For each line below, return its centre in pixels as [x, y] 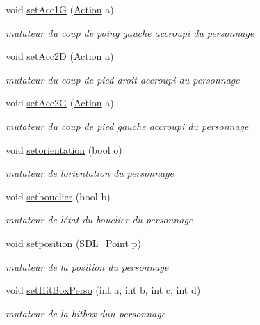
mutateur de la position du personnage [87, 266]
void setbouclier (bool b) [58, 196]
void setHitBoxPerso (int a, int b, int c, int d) [103, 290]
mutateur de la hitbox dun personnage [86, 313]
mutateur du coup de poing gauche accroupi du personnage [130, 32]
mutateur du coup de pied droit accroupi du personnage [123, 79]
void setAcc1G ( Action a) [60, 9]
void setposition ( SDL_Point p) [73, 243]
